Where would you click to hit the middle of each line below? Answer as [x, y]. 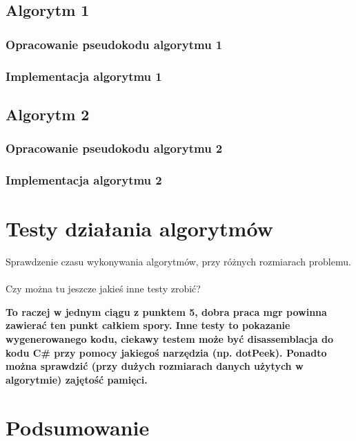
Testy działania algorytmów [139, 228]
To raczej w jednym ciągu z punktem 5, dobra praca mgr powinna [166, 311]
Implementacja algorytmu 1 [84, 76]
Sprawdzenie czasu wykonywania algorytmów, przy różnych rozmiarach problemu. [178, 262]
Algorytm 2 [48, 114]
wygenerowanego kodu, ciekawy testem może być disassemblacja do [169, 339]
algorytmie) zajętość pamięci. [77, 379]
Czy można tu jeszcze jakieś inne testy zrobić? [103, 289]
